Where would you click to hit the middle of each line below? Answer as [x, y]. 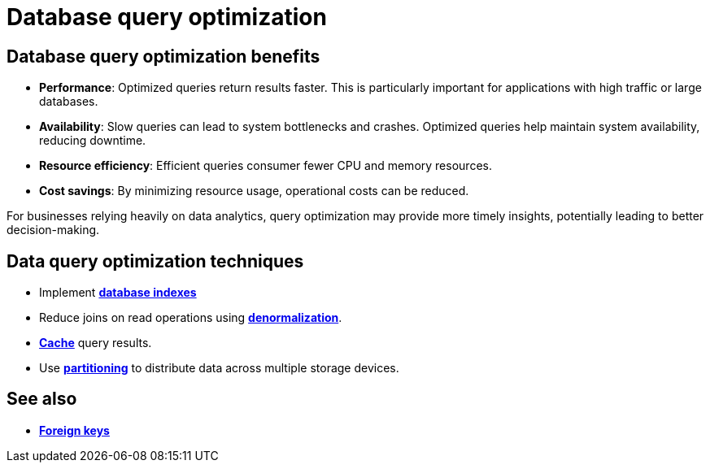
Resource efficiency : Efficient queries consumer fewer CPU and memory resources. [266, 166]
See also [42, 399]
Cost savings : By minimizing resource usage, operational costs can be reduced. [254, 191]
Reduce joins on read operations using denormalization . [191, 318]
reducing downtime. [93, 141]
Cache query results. [96, 343]
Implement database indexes [118, 293]
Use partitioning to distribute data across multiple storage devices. [219, 368]
